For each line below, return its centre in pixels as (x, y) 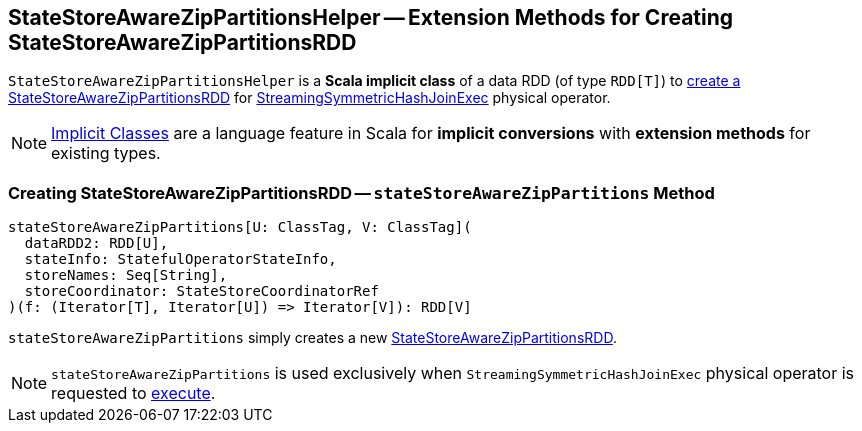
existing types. (106, 153)
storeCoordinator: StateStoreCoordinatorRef (201, 291)
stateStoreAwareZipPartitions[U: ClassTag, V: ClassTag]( (240, 227)
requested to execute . (133, 393)
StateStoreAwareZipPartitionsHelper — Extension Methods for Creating (371, 17)
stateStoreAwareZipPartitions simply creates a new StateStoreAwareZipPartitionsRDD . (312, 338)
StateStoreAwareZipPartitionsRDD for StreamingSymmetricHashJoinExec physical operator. (309, 98)
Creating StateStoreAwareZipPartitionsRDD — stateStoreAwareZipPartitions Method (361, 192)
